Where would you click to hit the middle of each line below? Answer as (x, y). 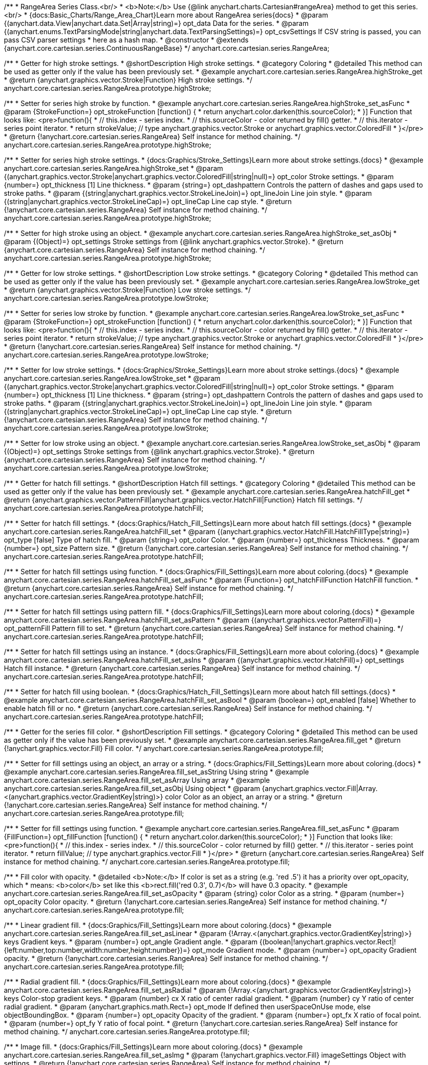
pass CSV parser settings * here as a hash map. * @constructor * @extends (126, 40)
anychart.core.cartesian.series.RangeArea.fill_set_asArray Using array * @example (137, 780)
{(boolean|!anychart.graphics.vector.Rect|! (328, 942)
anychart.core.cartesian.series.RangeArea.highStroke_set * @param (114, 168)
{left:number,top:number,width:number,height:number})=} (97, 950)
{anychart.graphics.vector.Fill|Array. (320, 788)
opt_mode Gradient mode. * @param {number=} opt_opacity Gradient (304, 950)
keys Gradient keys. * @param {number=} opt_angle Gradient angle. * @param (131, 942)
